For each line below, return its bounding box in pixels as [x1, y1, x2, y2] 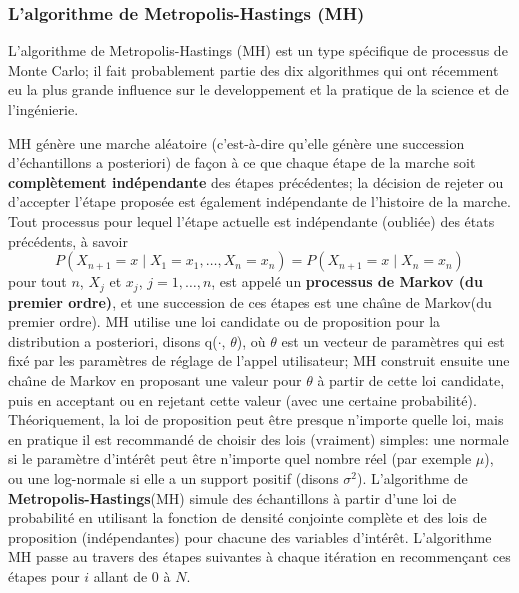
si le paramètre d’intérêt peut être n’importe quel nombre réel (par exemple [8, 448, 472, 469]
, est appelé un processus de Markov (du [211, 271, 483, 292]
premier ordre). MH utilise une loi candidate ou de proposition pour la [8, 311, 441, 332]
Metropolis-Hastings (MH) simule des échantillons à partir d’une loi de [8, 487, 457, 508]
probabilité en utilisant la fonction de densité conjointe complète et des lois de [8, 507, 487, 528]
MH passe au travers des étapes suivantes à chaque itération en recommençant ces [8, 546, 511, 567]
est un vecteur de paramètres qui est [281, 330, 505, 351]
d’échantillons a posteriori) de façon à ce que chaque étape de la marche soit [8, 152, 476, 173]
